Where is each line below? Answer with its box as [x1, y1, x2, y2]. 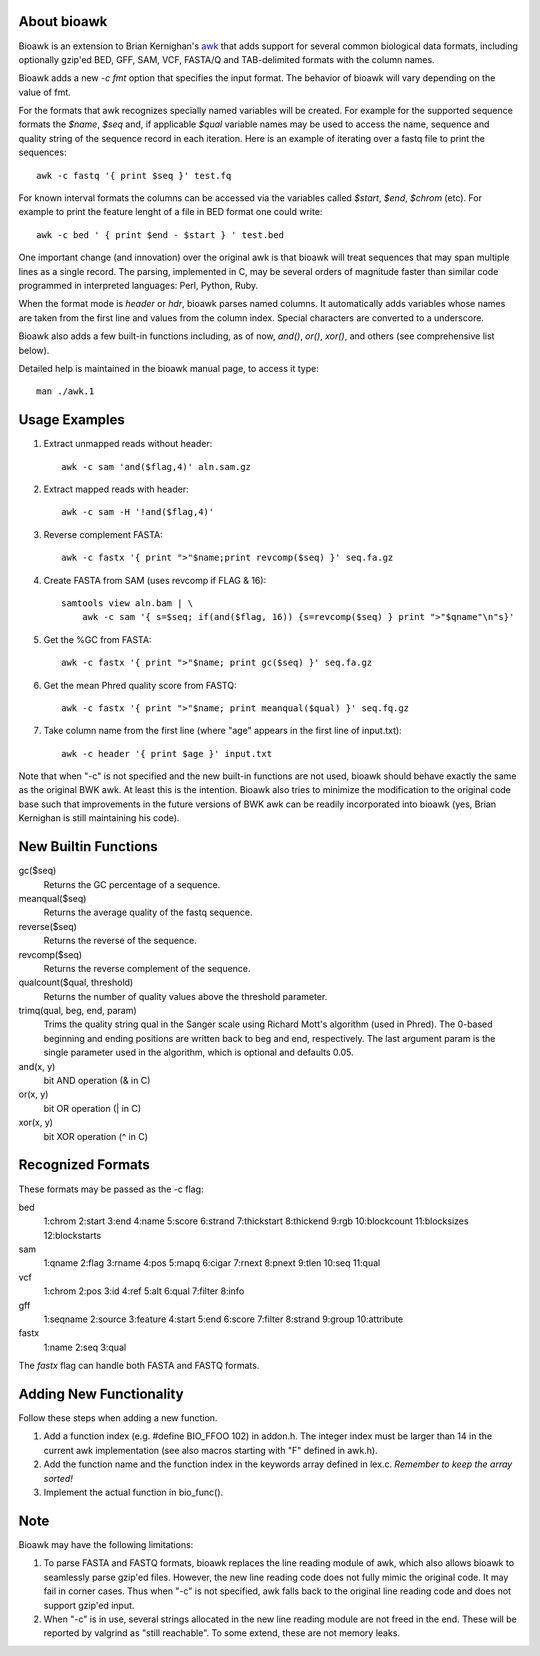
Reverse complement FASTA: [43, 528, 164, 540]
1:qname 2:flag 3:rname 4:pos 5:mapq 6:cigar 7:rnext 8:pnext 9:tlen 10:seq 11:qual [43, 1257, 381, 1269]
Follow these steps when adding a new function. [18, 1412, 218, 1424]
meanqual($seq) [18, 892, 87, 904]
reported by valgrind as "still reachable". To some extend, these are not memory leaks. [43, 1627, 400, 1639]
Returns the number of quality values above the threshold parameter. [43, 990, 328, 1002]
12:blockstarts [43, 1229, 102, 1241]
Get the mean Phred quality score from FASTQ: [43, 679, 237, 691]
